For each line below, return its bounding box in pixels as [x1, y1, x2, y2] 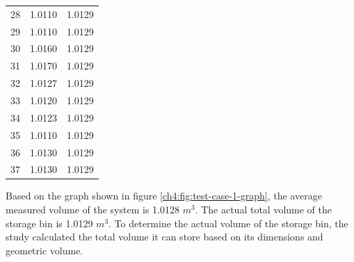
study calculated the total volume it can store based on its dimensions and [6, 229, 323, 244]
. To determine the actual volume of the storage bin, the [108, 215, 348, 230]
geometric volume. [6, 243, 83, 257]
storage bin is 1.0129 [6, 215, 93, 230]
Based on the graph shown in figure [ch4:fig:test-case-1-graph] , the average [6, 188, 322, 203]
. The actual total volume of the [195, 202, 332, 217]
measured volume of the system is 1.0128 [6, 202, 179, 217]
